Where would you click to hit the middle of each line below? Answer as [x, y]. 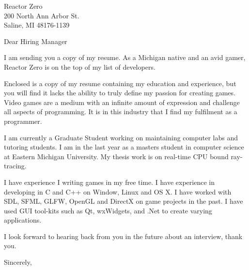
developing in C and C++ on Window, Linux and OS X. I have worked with [118, 191]
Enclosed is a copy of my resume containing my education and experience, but [120, 83]
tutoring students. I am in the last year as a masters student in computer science [124, 147]
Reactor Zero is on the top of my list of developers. [80, 67]
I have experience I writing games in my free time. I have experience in [109, 182]
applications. [23, 220]
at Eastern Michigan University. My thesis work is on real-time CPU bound [116, 156]
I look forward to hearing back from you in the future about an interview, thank [123, 236]
